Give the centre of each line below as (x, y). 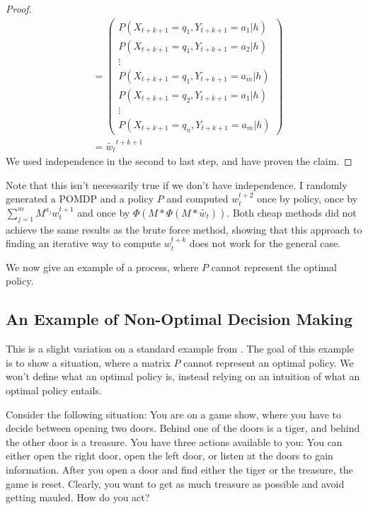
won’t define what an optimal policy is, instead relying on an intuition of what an (183, 376)
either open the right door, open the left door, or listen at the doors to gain (169, 456)
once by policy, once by (307, 199)
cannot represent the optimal (274, 267)
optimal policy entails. (54, 390)
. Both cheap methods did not (292, 212)
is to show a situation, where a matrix (88, 362)
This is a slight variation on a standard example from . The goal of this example (180, 349)
